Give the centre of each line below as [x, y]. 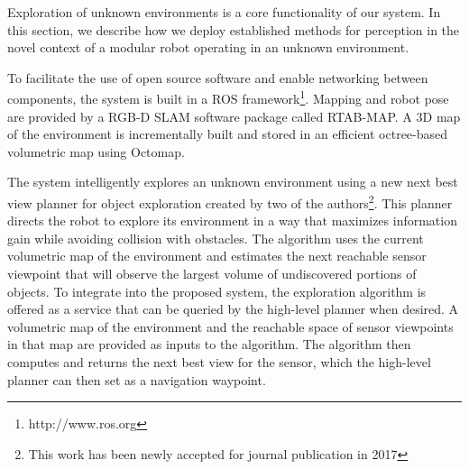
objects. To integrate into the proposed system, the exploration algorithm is [217, 291]
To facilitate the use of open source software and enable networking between [218, 77]
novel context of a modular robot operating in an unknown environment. [208, 47]
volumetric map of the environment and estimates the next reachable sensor [217, 256]
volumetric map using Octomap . [96, 151]
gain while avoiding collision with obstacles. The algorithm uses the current [216, 238]
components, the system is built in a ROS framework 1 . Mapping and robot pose [228, 97]
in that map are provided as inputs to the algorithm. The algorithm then [209, 344]
